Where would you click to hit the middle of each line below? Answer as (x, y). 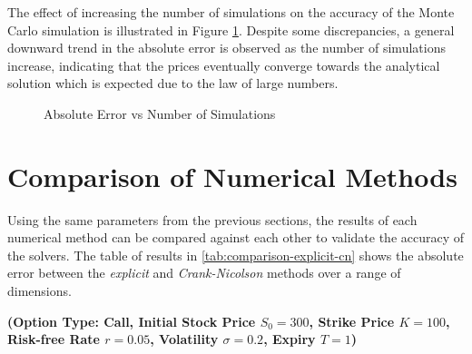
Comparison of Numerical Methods (232, 176)
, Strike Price (352, 321)
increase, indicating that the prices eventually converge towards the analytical (224, 65)
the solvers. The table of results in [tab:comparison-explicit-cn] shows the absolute (236, 255)
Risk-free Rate (54, 339)
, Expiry (290, 339)
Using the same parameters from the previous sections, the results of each (212, 219)
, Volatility (184, 339)
